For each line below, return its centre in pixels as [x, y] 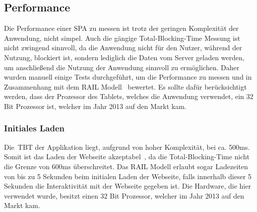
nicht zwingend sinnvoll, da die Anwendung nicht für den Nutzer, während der [123, 48]
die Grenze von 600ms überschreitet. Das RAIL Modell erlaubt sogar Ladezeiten [126, 166]
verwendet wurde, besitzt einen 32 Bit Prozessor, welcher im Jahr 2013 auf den [124, 195]
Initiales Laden [34, 128]
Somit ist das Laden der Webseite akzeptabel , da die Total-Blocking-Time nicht [127, 157]
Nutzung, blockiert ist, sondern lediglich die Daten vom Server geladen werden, [124, 57]
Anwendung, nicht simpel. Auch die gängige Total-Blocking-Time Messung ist [122, 38]
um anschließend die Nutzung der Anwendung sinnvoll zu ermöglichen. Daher [122, 67]
